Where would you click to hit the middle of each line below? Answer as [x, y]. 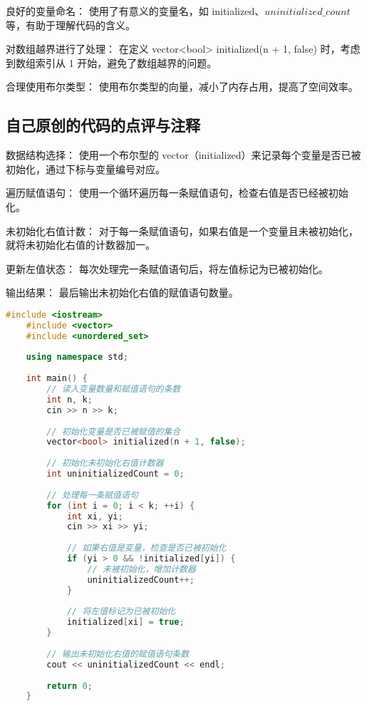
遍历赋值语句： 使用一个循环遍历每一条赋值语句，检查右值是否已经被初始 [177, 193]
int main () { [57, 379]
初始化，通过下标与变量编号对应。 [86, 168]
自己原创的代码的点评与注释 [103, 125]
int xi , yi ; [95, 516]
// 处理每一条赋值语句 [92, 495]
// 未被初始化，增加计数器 [141, 569]
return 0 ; [69, 686]
